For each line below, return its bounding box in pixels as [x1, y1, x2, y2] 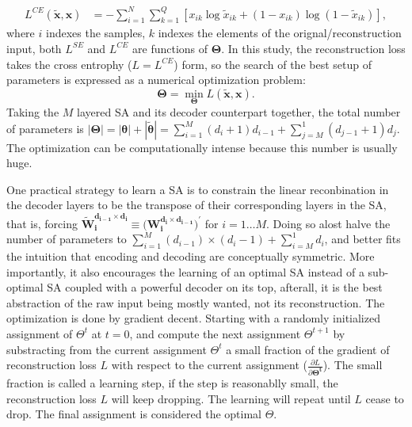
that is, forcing [6, 215, 78, 231]
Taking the [6, 103, 59, 120]
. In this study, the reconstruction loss [221, 40, 406, 56]
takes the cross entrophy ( [6, 55, 132, 72]
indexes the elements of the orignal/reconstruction [158, 25, 402, 41]
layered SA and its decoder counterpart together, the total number [77, 103, 401, 120]
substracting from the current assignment [6, 341, 207, 357]
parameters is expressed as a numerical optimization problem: [6, 71, 306, 88]
